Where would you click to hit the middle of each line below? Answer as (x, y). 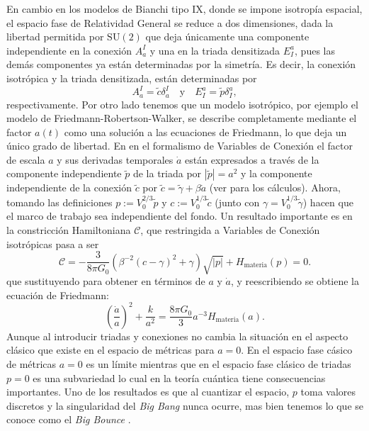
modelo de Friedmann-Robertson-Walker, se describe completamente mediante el (182, 118)
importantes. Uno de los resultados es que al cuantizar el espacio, (148, 392)
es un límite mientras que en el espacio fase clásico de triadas (218, 364)
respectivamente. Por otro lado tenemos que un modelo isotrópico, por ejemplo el (182, 104)
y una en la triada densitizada (215, 50)
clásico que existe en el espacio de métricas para (110, 350)
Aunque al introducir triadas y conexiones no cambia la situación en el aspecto (177, 336)
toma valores (328, 392)
